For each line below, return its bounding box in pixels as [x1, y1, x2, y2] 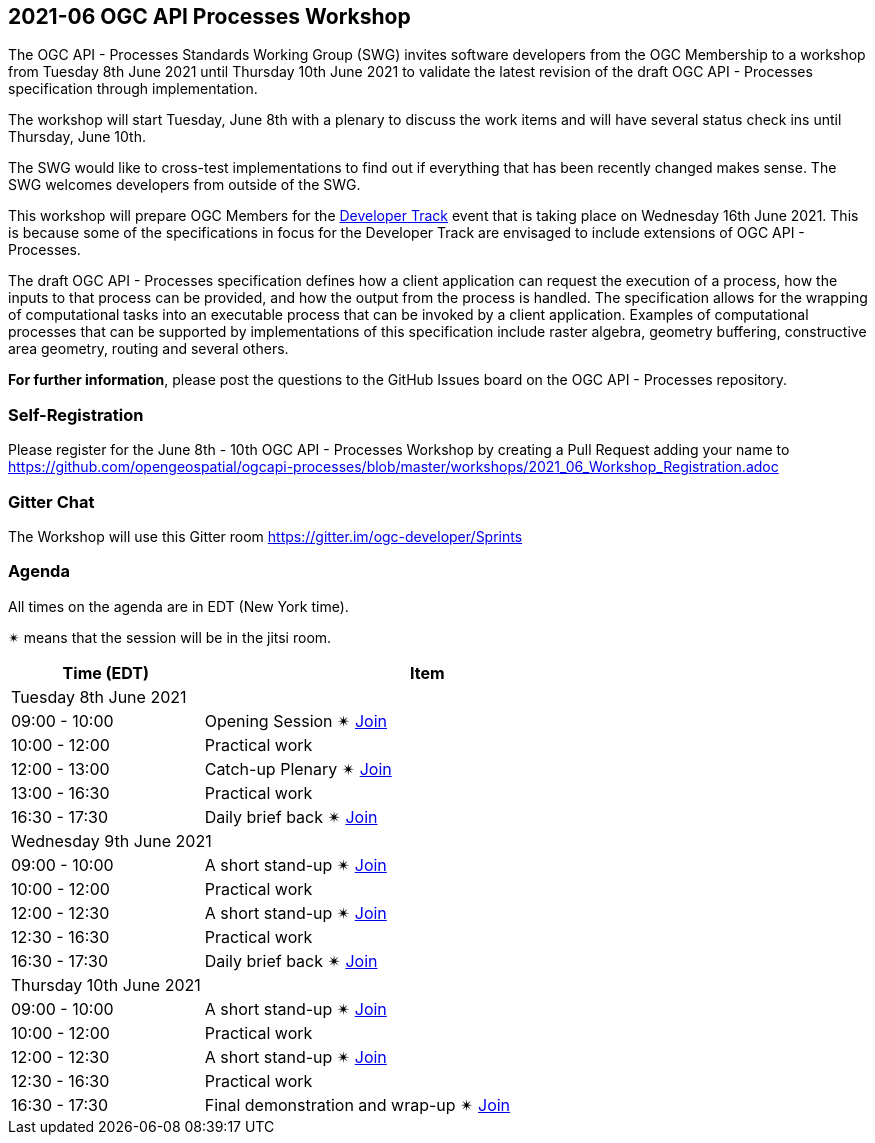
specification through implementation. [8, 80, 258, 98]
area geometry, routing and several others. [8, 340, 289, 358]
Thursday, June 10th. [8, 128, 146, 146]
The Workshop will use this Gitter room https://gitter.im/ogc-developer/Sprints [8, 527, 523, 545]
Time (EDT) [62, 662, 150, 683]
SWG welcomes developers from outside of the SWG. [8, 176, 361, 194]
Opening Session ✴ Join [204, 710, 388, 731]
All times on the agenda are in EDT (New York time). [8, 597, 349, 615]
